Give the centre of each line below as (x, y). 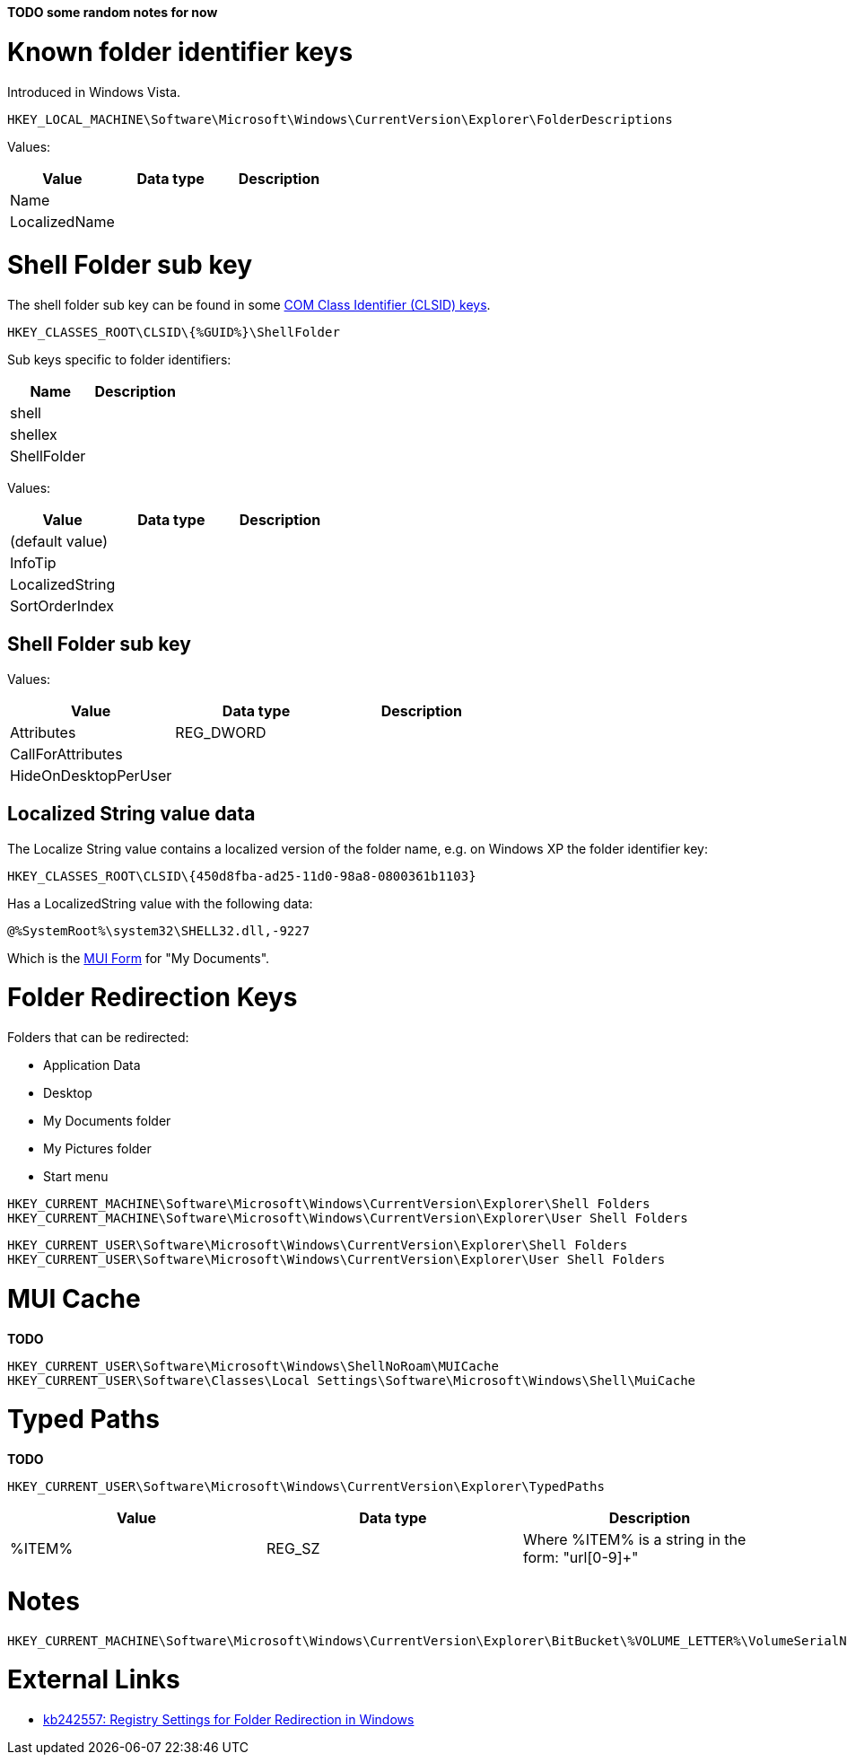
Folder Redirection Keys (153, 998)
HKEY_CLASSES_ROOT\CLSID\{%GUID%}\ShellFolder (174, 332)
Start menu (76, 1177)
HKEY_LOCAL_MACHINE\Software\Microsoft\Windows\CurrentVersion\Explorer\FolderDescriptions (340, 119)
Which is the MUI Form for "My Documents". (139, 958)
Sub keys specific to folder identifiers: (119, 359)
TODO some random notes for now (113, 12)
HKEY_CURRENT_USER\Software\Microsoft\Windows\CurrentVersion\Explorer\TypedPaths (306, 1487)
